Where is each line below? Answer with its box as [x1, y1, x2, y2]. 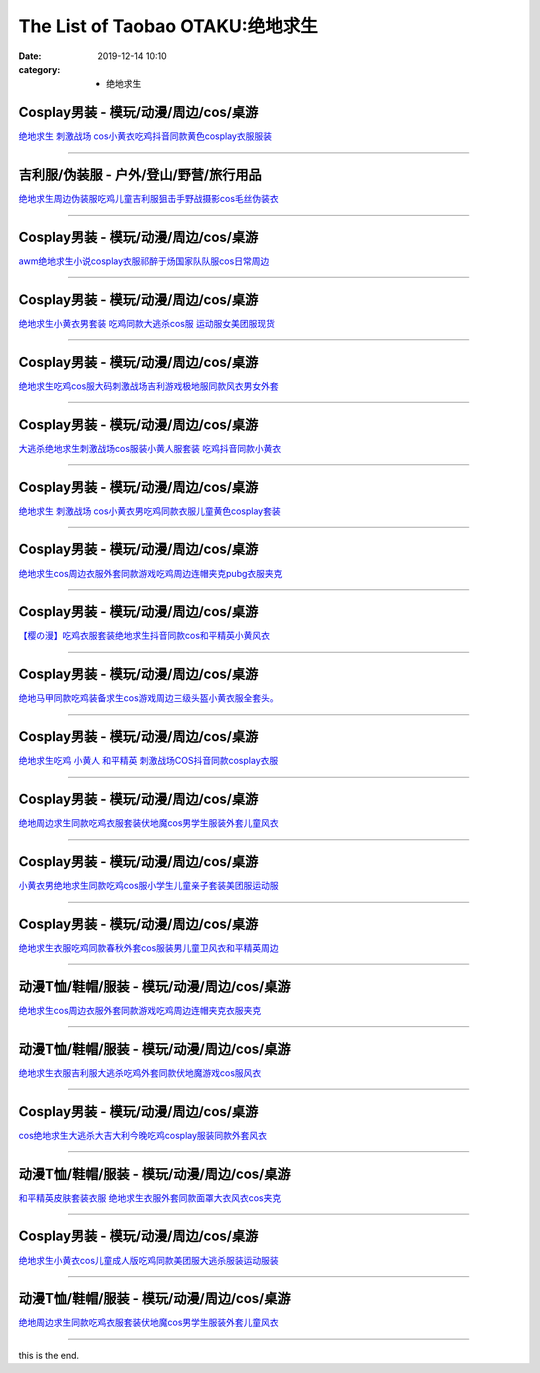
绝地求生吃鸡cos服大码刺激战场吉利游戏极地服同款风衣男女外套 [18, 380, 279, 392]
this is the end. [18, 1349, 80, 1361]
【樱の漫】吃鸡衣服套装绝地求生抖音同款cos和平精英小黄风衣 [18, 630, 270, 642]
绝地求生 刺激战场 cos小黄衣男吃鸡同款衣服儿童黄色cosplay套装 [18, 505, 281, 517]
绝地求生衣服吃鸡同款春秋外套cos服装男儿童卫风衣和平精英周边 [18, 942, 279, 954]
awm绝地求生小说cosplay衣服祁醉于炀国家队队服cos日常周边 [18, 255, 270, 267]
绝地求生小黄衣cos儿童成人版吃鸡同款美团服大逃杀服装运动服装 [18, 1254, 279, 1266]
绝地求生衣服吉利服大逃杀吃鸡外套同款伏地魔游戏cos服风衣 [18, 1066, 262, 1079]
